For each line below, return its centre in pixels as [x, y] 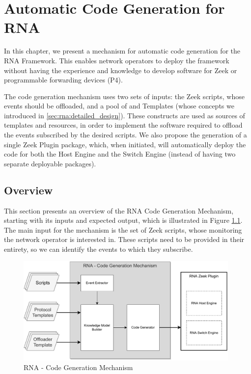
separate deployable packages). [50, 163]
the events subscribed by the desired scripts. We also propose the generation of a [125, 135]
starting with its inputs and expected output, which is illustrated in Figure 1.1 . [123, 220]
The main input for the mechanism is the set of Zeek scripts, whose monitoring [123, 229]
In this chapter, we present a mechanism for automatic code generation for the [122, 51]
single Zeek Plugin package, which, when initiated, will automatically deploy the [125, 144]
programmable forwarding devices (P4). [63, 80]
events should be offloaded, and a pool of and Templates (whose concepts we [119, 106]
